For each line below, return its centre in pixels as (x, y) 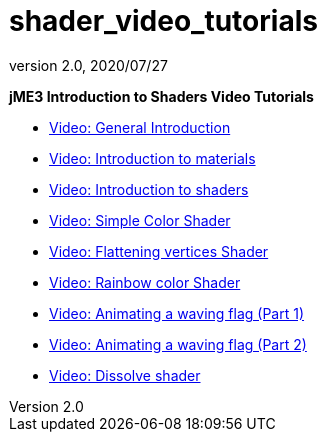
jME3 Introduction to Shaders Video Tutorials (161, 96)
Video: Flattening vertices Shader (159, 251)
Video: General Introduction (140, 127)
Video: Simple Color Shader (140, 220)
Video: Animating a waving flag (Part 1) (177, 313)
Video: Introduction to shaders (149, 189)
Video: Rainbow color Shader (145, 282)
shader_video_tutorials (163, 21)
